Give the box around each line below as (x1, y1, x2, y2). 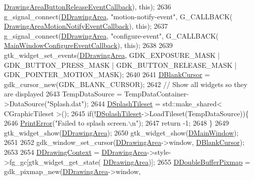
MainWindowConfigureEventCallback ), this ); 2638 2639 (4, 40, 173, 50)
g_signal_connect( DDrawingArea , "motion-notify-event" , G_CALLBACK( (4, 11, 233, 21)
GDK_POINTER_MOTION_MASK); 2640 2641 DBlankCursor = (4, 69, 210, 80)
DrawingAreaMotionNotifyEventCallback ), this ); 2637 (4, 21, 168, 31)
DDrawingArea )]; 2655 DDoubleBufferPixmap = (103, 156, 251, 167)
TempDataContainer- (124, 89, 189, 99)
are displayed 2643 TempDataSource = (4, 89, 122, 99)
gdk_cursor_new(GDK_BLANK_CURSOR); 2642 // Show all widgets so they (4, 79, 248, 89)
